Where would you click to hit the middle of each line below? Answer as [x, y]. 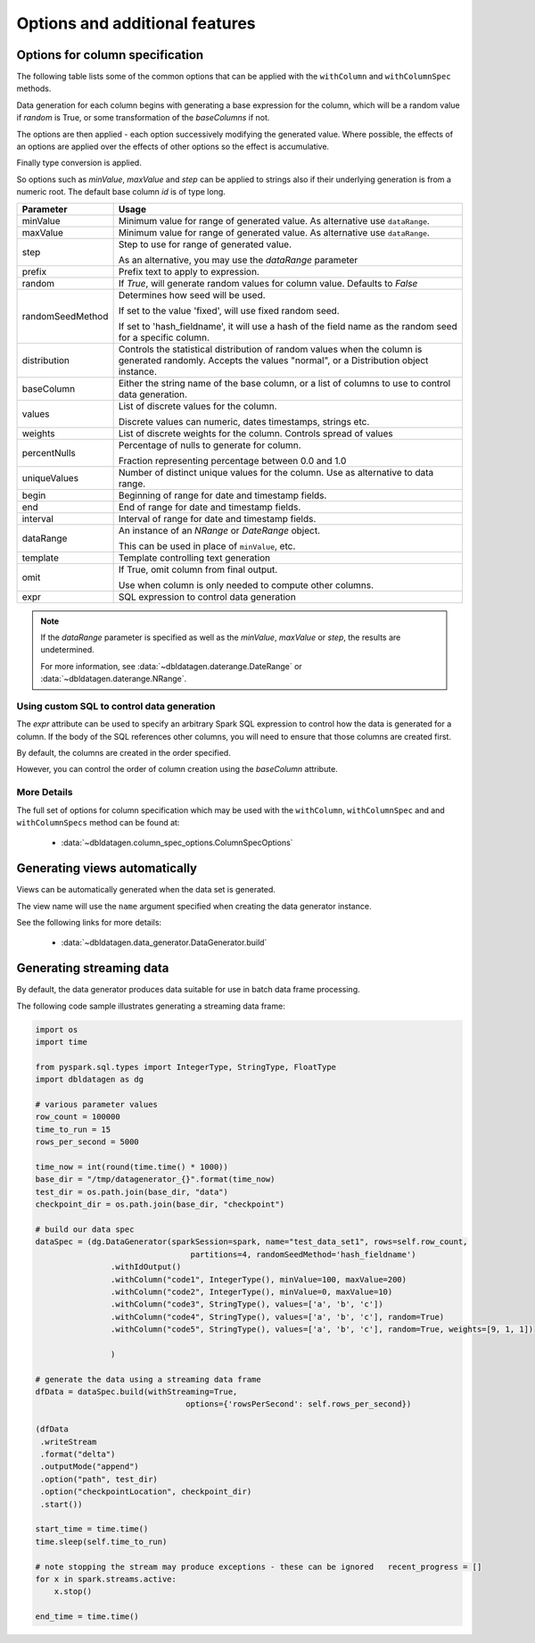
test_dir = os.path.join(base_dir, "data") [132, 1192]
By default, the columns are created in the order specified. [123, 753]
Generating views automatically [107, 869]
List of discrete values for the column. [198, 406]
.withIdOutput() [146, 1267]
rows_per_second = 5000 [87, 1142]
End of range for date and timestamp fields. [210, 507]
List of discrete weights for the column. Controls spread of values [255, 433]
